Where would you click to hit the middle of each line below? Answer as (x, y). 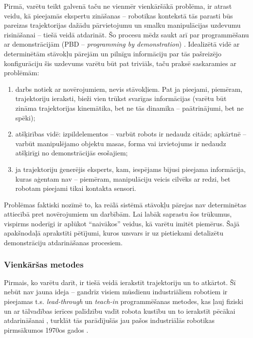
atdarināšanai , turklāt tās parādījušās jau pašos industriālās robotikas (109, 320)
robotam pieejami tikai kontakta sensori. (76, 188)
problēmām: (22, 73)
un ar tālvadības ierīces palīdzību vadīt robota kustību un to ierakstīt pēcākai (120, 311)
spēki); (25, 117)
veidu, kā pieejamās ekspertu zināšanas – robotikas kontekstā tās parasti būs (118, 15)
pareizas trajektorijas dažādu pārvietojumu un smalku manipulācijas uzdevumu (122, 25)
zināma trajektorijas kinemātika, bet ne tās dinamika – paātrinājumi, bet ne (129, 108)
